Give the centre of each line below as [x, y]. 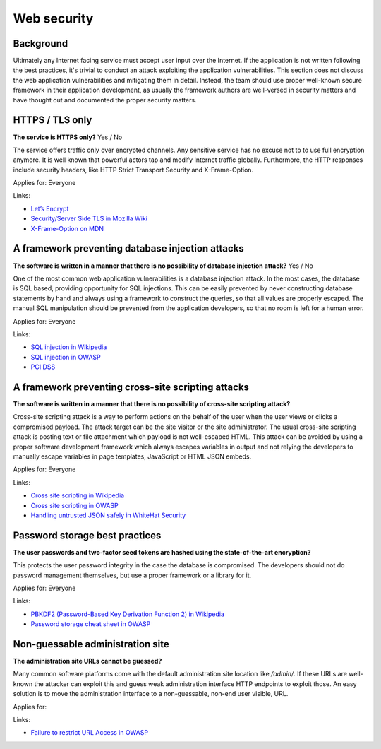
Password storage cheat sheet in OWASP [91, 624]
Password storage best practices [87, 535]
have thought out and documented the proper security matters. [105, 100]
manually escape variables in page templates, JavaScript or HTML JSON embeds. [132, 456]
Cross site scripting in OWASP [75, 505]
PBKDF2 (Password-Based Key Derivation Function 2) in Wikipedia [128, 614]
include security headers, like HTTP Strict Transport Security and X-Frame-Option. [133, 170]
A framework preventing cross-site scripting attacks [131, 387]
